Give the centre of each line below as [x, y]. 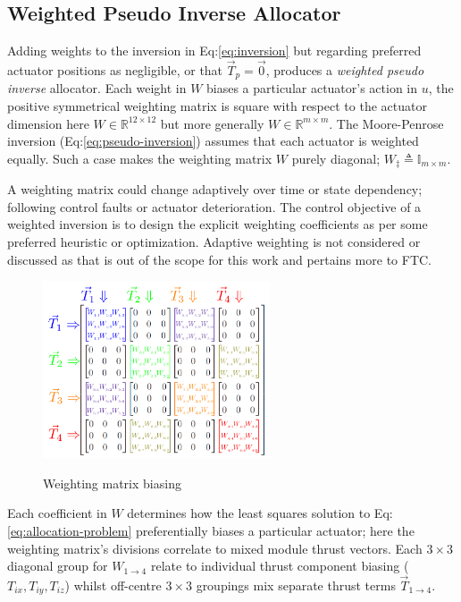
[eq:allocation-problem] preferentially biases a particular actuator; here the [211, 530]
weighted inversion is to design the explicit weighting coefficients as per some [218, 224]
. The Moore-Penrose [386, 123]
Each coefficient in [57, 513]
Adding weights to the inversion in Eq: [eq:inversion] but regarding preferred [214, 51]
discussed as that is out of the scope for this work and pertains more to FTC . [220, 259]
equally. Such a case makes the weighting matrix [140, 158]
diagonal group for [58, 566]
